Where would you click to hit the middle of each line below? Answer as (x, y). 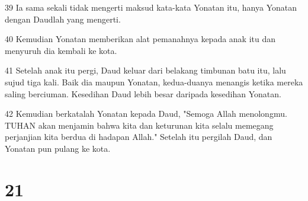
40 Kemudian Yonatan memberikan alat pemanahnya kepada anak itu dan (140, 39)
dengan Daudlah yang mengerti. (63, 19)
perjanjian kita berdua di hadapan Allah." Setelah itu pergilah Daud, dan (139, 137)
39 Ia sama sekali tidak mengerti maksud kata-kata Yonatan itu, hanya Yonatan (151, 7)
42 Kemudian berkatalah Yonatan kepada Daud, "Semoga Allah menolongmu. (146, 114)
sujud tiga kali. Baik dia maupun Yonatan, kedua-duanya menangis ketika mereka (154, 82)
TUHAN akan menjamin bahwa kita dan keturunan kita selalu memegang (139, 125)
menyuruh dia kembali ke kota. (61, 50)
